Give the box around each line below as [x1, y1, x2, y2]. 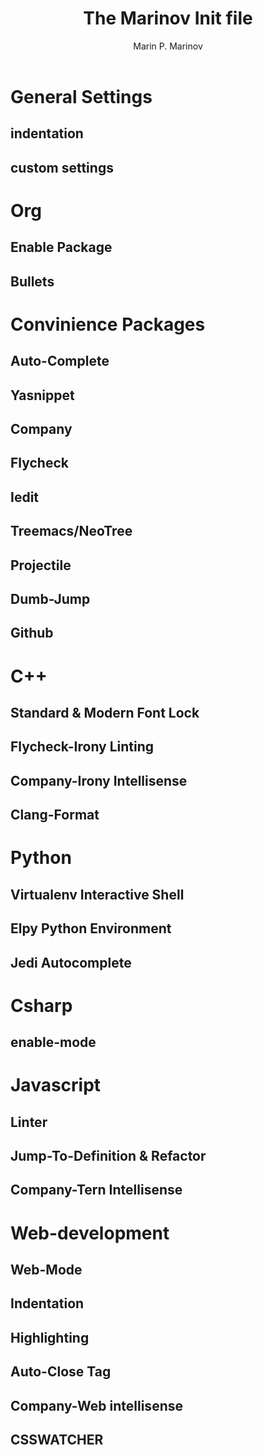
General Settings [10, 85, 153, 108]
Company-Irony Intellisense [10, 772, 188, 789]
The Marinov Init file [83, 7, 253, 30]
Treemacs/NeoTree [10, 523, 133, 540]
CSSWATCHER [10, 1431, 104, 1448]
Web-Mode [10, 1262, 83, 1279]
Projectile [10, 557, 72, 574]
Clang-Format [10, 807, 100, 824]
